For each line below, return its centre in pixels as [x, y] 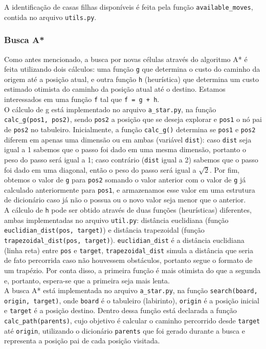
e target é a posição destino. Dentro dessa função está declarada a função [120, 310]
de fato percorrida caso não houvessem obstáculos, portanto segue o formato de [128, 260]
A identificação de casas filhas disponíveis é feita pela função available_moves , [129, 7]
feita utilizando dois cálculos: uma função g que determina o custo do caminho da [132, 69]
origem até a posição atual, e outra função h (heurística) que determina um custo [131, 79]
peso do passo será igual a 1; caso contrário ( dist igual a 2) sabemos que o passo [131, 159]
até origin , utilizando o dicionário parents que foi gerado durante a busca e [125, 330]
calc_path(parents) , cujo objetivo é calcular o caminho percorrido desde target [132, 321]
